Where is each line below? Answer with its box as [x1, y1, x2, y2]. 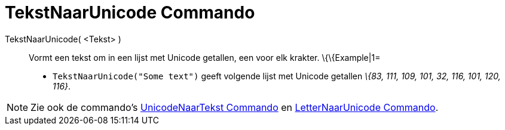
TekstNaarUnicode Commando [5, 2, 255, 23]
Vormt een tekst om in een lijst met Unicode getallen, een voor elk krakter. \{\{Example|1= [29, 52, 381, 63]
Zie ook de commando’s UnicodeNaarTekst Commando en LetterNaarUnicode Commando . [30, 101, 439, 113]
